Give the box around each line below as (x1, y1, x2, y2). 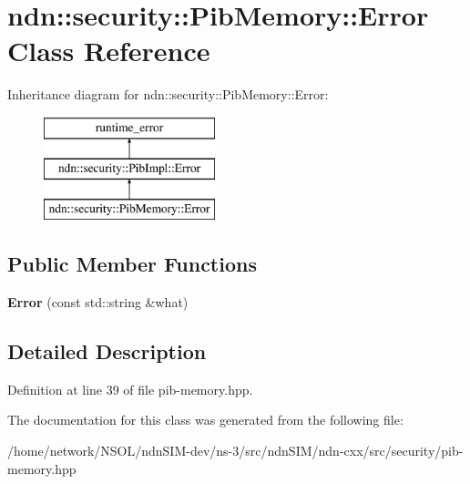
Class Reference (7, 32, 210, 69)
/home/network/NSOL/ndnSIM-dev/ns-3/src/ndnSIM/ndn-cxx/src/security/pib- (7, 441, 464, 460)
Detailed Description (7, 337, 207, 366)
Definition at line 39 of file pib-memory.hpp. (7, 379, 253, 398)
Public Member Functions (7, 250, 257, 278)
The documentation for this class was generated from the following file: (7, 410, 404, 429)
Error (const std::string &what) (7, 293, 189, 312)
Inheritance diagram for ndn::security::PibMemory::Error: (7, 85, 329, 104)
